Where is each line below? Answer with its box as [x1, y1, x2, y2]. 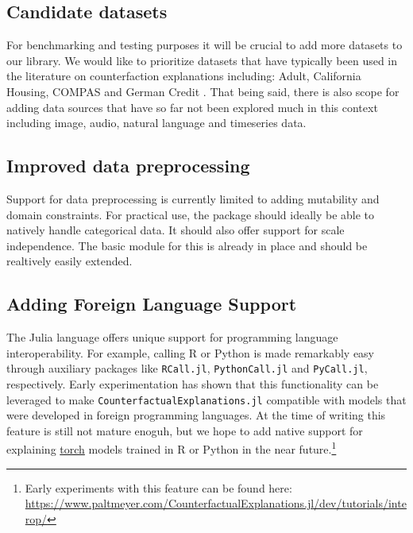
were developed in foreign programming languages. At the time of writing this [6, 407, 386, 423]
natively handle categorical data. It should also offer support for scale [6, 222, 345, 238]
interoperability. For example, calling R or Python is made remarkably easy [6, 344, 375, 361]
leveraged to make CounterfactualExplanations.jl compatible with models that [6, 391, 407, 407]
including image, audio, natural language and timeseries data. [6, 114, 307, 131]
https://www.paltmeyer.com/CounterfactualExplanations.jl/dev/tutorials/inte [25, 495, 407, 512]
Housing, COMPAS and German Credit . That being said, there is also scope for [6, 83, 399, 99]
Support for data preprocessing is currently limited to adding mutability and [6, 190, 380, 207]
